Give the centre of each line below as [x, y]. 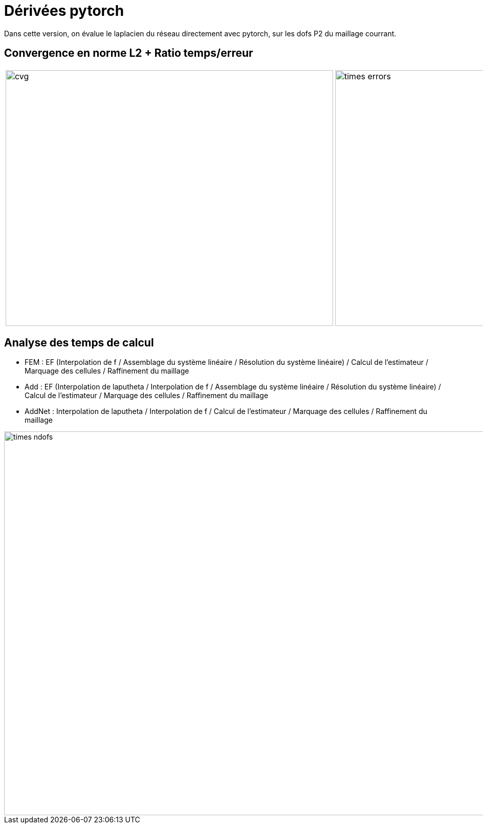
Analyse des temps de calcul [79, 343]
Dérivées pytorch [64, 11]
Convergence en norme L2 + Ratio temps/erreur [129, 53]
